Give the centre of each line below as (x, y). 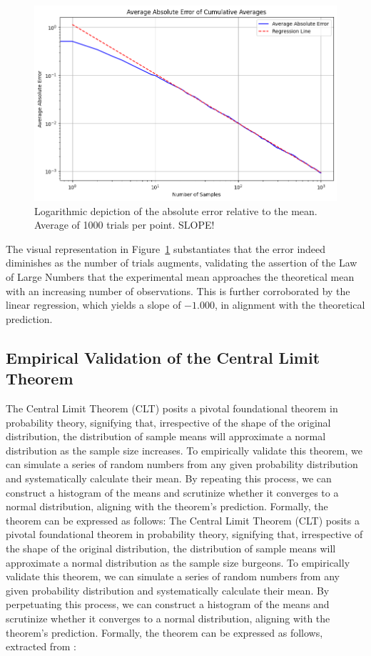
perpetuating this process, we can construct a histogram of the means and (168, 604)
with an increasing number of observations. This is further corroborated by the (178, 290)
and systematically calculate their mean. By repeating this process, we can (169, 478)
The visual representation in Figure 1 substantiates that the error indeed (166, 248)
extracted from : (41, 646)
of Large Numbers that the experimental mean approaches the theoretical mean (180, 277)
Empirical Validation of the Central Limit (163, 357)
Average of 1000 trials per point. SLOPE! (124, 225)
